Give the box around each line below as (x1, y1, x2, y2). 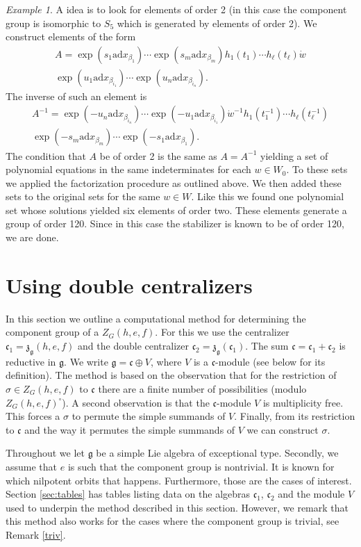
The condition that (6, 148, 86, 163)
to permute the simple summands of (72, 409, 226, 423)
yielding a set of (260, 148, 328, 163)
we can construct (246, 422, 319, 436)
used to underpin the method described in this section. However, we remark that (6, 500, 349, 514)
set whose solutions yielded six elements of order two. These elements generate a (6, 202, 347, 217)
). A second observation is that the (62, 395, 210, 409)
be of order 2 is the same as (99, 148, 217, 163)
